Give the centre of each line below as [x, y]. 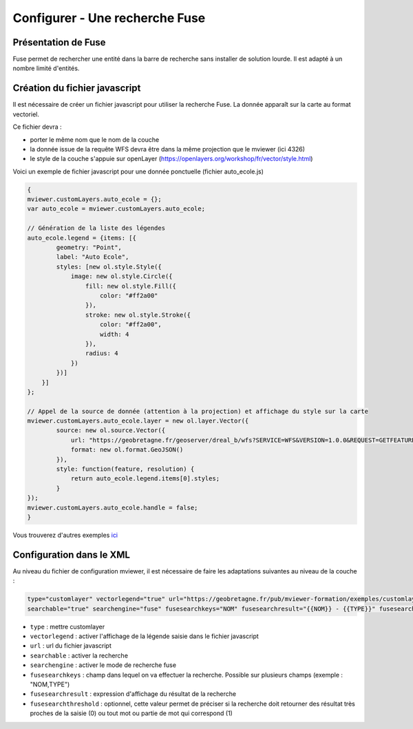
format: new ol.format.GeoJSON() [127, 450]
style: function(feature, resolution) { [125, 469]
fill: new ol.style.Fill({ [131, 286]
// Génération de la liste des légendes [96, 228]
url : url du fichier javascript [71, 646]
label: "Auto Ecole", [93, 257]
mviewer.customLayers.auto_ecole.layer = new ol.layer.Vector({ [138, 421]
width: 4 [115, 334]
